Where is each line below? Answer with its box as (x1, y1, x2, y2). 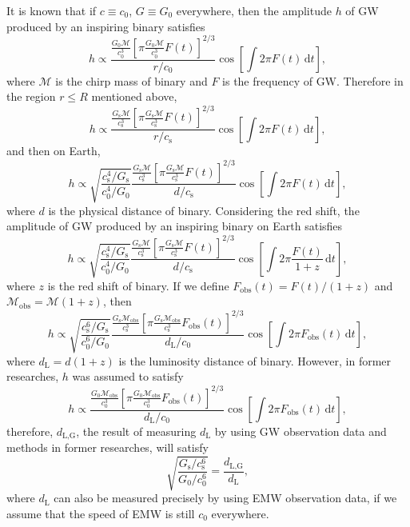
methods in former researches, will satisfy (6, 439, 209, 456)
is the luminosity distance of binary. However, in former (118, 352, 392, 369)
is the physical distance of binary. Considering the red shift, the (48, 202, 360, 218)
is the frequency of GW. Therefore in (222, 72, 404, 89)
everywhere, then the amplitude (176, 2, 332, 18)
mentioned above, (91, 88, 177, 105)
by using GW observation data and (214, 422, 387, 439)
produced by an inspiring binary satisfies (6, 18, 205, 34)
